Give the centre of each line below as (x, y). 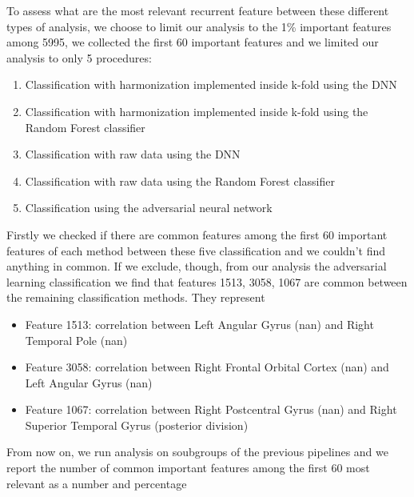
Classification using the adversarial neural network (149, 208)
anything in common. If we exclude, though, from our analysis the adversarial (197, 266)
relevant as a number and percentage (97, 483)
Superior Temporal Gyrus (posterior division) (137, 425)
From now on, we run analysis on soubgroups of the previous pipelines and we (198, 452)
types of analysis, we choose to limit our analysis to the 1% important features (199, 26)
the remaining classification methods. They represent (136, 297)
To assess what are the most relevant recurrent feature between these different (198, 10)
